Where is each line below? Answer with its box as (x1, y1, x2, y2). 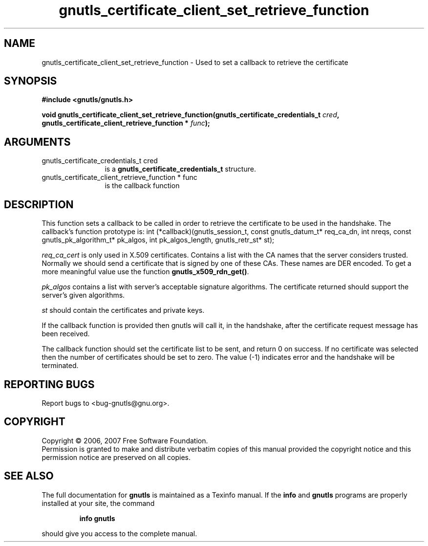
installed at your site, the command (42, 499, 155, 507)
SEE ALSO (4, 470, 54, 482)
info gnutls (79, 514, 115, 523)
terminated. (42, 361, 79, 370)
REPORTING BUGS (4, 378, 95, 391)
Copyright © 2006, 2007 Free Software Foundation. (42, 436, 208, 445)
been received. (42, 329, 90, 338)
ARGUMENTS (4, 135, 71, 148)
